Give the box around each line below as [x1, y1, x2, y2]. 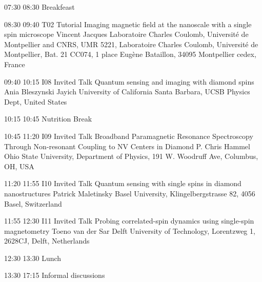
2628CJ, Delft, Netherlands [4, 235, 90, 246]
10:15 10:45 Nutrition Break [4, 113, 92, 124]
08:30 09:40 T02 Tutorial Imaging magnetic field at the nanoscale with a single [4, 18, 252, 29]
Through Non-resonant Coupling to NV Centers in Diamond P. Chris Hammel [4, 140, 250, 151]
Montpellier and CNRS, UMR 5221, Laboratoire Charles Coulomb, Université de [4, 38, 258, 49]
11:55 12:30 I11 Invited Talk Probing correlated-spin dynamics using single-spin [4, 215, 254, 226]
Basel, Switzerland [4, 198, 62, 209]
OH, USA [4, 160, 34, 171]
